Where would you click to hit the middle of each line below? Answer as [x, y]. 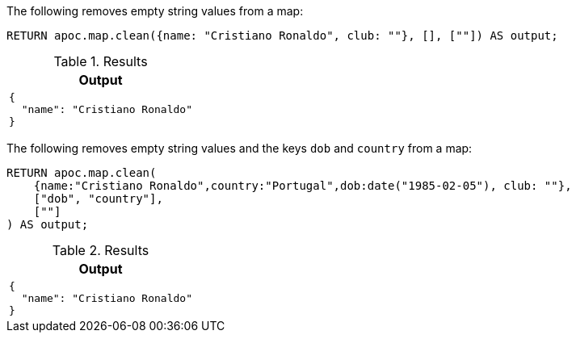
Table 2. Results [101, 250]
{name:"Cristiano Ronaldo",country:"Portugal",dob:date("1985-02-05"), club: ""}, [303, 186]
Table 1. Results [101, 61]
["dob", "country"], [98, 199]
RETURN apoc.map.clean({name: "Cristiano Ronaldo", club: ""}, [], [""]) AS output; [282, 36]
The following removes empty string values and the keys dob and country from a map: [240, 148]
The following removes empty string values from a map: [155, 11]
